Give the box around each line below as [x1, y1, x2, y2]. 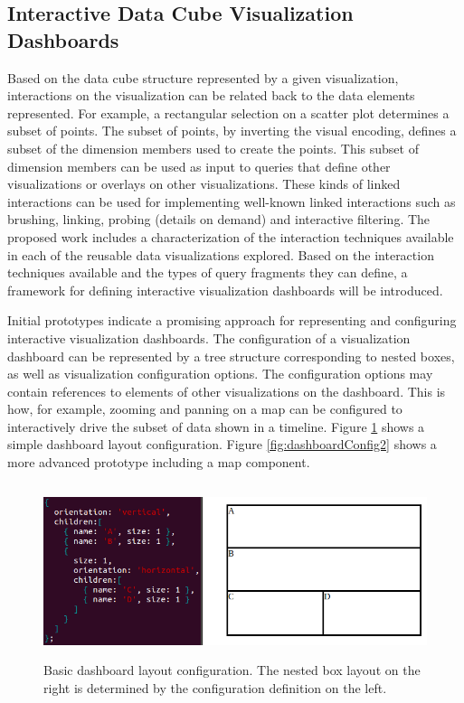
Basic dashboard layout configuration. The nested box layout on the [43, 661, 421, 680]
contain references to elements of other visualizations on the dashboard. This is [7, 381, 446, 400]
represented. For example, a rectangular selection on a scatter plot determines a [7, 103, 450, 122]
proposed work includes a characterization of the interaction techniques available [7, 227, 454, 246]
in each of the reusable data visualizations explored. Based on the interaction [7, 245, 434, 264]
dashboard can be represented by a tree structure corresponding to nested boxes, [7, 346, 455, 365]
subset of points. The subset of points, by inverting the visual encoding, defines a [7, 121, 457, 140]
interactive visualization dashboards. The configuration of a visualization [7, 328, 411, 347]
